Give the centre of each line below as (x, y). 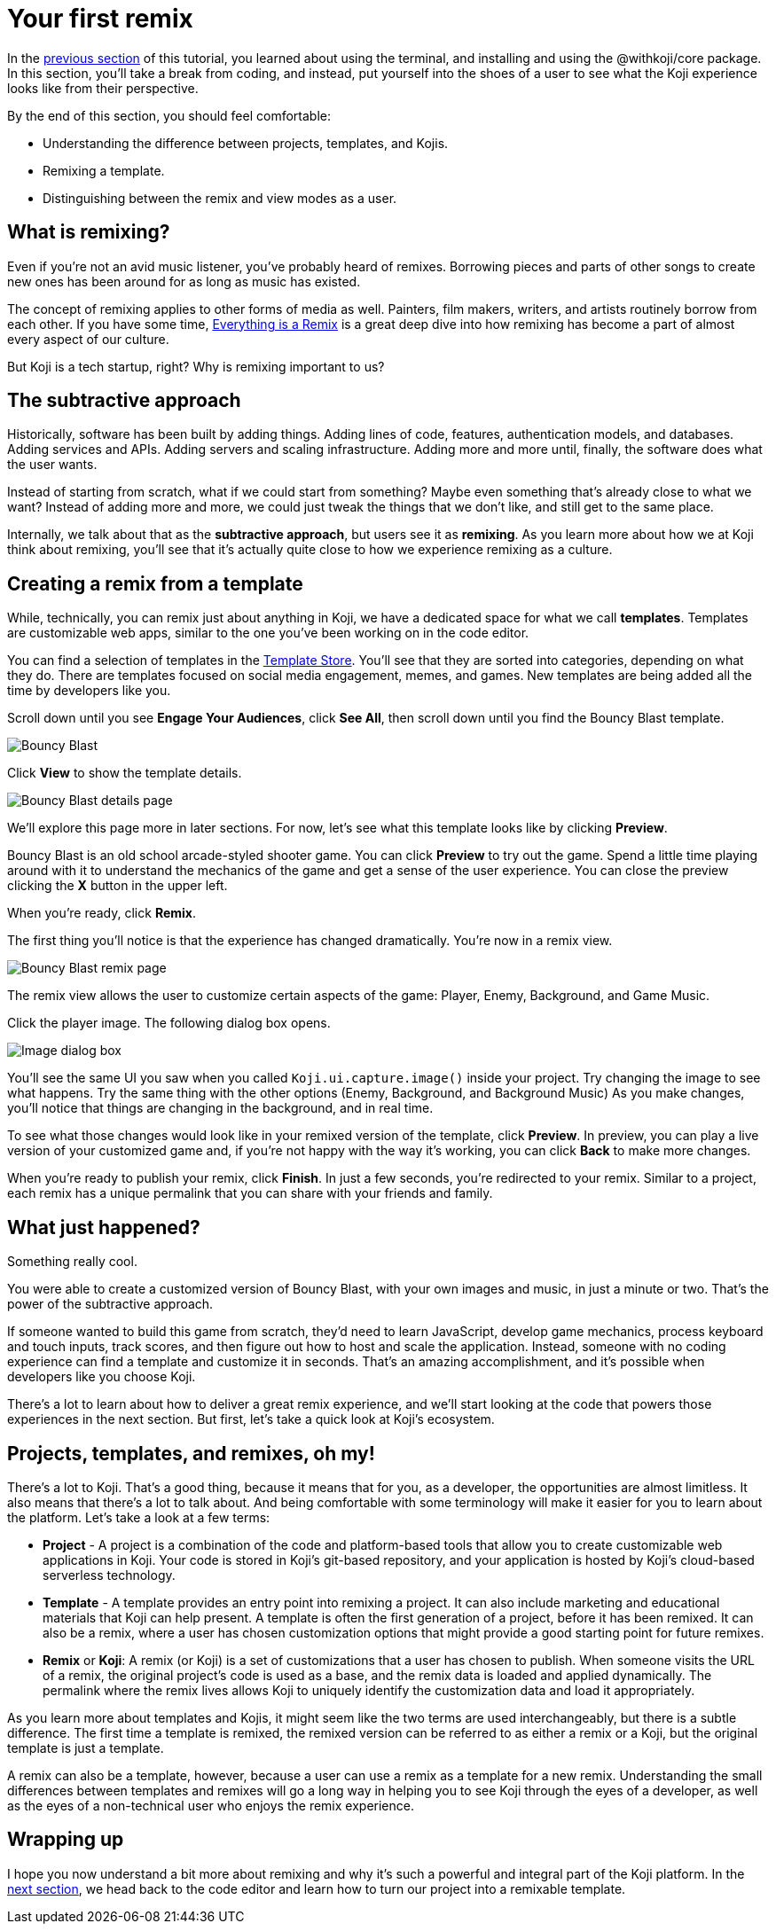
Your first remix (100, 19)
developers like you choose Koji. (102, 1377)
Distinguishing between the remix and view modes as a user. (220, 198)
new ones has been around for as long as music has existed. (184, 281)
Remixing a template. (104, 170)
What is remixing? (89, 232)
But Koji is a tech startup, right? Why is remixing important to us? (196, 366)
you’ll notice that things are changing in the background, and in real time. (220, 1108)
